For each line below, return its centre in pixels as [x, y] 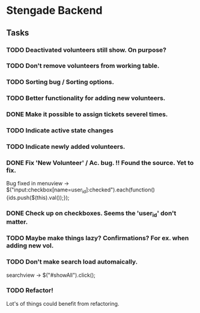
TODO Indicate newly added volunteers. [66, 147]
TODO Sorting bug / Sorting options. [60, 82]
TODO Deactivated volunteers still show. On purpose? [86, 50]
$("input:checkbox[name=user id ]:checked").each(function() [80, 191]
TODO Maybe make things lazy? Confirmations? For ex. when [98, 238]
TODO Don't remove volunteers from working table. [83, 66]
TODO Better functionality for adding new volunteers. [86, 98]
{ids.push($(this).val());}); [38, 198]
